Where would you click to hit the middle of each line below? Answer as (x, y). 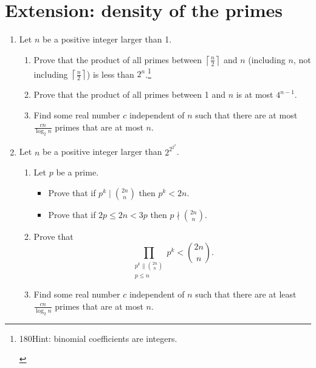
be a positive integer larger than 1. (107, 39)
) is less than (110, 74)
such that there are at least (246, 294)
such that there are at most (246, 114)
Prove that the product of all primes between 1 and (129, 94)
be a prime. (77, 172)
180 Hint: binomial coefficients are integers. (98, 338)
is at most (255, 94)
